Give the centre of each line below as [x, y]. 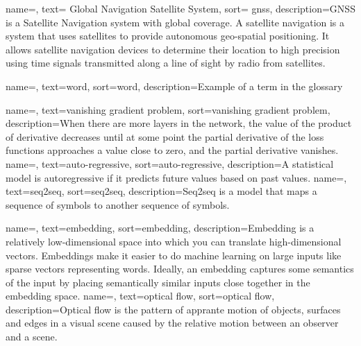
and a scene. [32, 337]
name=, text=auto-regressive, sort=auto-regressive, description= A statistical [170, 163]
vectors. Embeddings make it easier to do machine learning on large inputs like [174, 255]
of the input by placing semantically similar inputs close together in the [158, 282]
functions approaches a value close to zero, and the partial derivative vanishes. [172, 150]
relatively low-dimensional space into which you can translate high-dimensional [174, 241]
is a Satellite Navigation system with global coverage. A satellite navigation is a [175, 22]
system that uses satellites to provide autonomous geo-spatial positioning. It [168, 36]
